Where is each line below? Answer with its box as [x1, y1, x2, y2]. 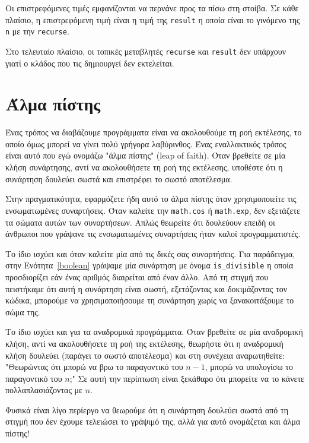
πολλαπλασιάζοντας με [5, 384, 82, 396]
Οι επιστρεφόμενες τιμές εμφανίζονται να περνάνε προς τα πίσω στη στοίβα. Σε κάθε [5, 2, 299, 14]
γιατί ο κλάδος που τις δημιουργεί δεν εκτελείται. [5, 56, 174, 69]
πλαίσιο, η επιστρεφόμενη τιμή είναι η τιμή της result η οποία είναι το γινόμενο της [5, 13, 300, 26]
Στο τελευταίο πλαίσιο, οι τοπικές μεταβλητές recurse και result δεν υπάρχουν [5, 45, 286, 57]
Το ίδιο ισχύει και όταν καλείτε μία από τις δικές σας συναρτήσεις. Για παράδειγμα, [5, 247, 295, 260]
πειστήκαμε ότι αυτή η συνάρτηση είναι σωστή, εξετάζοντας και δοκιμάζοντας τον [5, 282, 288, 295]
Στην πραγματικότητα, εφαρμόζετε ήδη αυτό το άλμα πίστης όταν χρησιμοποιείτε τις [5, 192, 297, 205]
